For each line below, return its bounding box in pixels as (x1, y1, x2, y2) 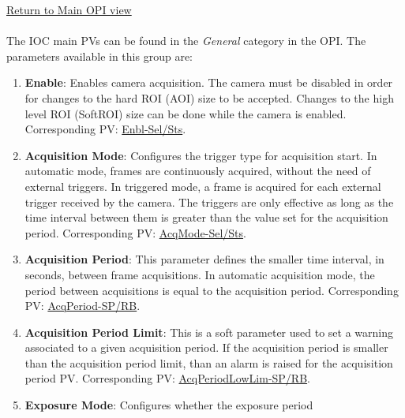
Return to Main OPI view (6, 2, 132, 17)
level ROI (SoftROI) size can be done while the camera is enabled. (24, 105, 347, 121)
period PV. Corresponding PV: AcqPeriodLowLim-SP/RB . (24, 370, 310, 386)
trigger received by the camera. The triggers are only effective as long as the (24, 193, 394, 210)
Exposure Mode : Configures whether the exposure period (24, 397, 313, 413)
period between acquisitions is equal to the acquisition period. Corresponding (24, 282, 399, 298)
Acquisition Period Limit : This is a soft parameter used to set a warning (24, 323, 393, 340)
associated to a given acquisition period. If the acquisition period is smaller (24, 339, 388, 356)
